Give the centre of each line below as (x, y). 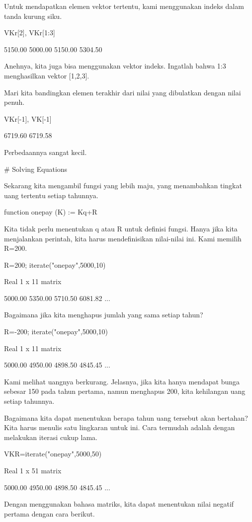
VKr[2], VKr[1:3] (30, 33)
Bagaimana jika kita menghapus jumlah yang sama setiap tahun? (104, 315)
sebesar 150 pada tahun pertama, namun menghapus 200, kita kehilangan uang (125, 391)
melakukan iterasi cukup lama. (51, 437)
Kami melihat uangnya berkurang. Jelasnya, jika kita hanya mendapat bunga (122, 381)
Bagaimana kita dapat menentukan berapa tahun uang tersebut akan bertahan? (126, 417)
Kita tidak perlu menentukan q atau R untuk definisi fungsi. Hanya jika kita (121, 228)
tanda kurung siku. (33, 16)
